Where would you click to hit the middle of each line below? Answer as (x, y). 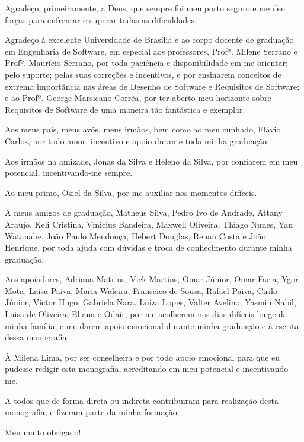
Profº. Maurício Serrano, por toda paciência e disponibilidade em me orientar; (146, 63)
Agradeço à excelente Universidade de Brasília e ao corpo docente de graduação (149, 40)
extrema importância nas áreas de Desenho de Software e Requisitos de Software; (152, 86)
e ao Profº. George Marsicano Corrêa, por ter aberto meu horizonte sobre (138, 98)
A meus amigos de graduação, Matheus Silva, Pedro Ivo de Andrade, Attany (144, 212)
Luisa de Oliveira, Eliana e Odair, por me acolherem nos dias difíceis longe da (146, 314)
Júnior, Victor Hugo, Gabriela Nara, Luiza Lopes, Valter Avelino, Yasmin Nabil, (151, 302)
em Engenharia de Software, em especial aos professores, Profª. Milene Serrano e (151, 51)
